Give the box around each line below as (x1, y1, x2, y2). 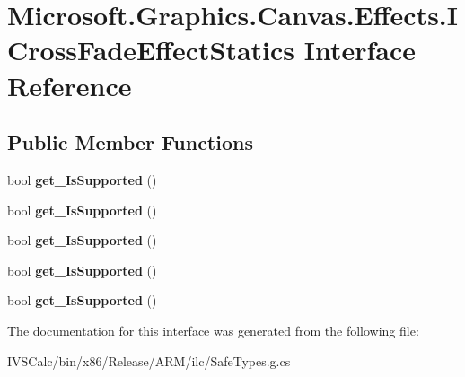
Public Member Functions (7, 128, 253, 156)
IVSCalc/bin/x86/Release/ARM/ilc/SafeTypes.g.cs (7, 351, 291, 370)
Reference (7, 66, 132, 103)
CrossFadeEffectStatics (7, 31, 295, 68)
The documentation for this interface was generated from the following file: (7, 320, 419, 339)
